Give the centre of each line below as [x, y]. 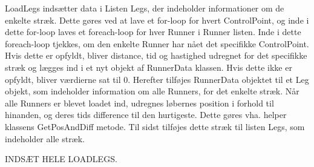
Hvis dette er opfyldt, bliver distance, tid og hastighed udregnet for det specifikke [156, 55]
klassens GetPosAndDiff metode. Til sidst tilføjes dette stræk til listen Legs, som [155, 126]
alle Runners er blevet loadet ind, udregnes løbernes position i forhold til [139, 103]
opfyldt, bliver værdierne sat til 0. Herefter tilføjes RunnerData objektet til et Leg [157, 79]
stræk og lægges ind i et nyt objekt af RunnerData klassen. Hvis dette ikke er [149, 67]
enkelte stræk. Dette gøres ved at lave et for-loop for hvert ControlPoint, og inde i [157, 20]
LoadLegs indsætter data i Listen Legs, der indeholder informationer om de [145, 8]
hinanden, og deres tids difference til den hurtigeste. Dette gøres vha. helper [146, 115]
